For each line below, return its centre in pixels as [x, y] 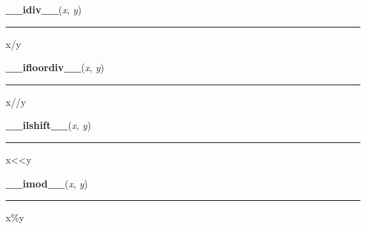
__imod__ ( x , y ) [47, 183]
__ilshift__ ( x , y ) [49, 125]
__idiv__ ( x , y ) [44, 9]
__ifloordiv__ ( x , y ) [55, 67]
